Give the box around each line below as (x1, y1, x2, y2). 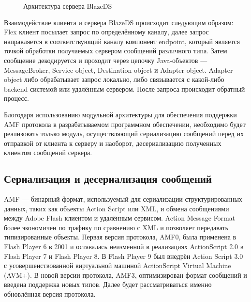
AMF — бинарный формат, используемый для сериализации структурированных (4, 194, 242, 204)
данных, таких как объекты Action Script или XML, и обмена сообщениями (4, 203, 229, 213)
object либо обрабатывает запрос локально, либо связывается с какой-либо (4, 74, 224, 84)
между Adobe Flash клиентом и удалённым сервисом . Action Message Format (4, 213, 236, 223)
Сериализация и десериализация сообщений (4, 171, 212, 186)
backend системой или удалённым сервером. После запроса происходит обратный (4, 83, 245, 94)
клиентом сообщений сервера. (4, 147, 92, 158)
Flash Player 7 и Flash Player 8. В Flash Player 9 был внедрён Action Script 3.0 (4, 251, 243, 261)
